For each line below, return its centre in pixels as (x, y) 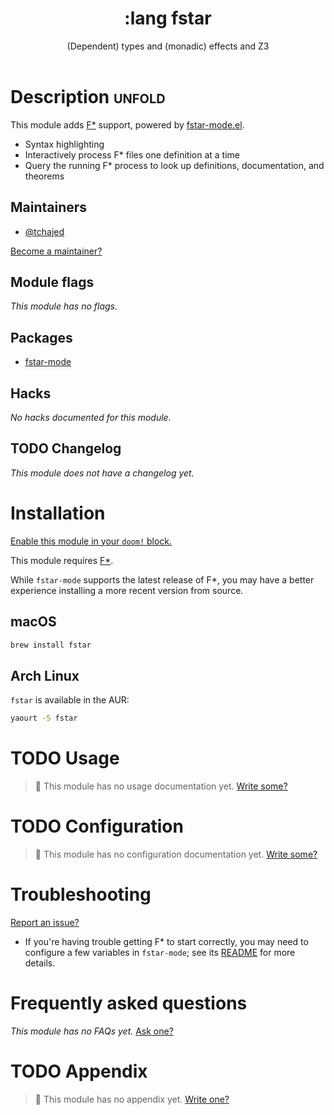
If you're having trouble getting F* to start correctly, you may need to (166, 941)
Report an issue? (45, 922)
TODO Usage (65, 758)
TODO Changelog (66, 448)
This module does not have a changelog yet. (102, 473)
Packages (41, 337)
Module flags (52, 282)
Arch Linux (45, 675)
